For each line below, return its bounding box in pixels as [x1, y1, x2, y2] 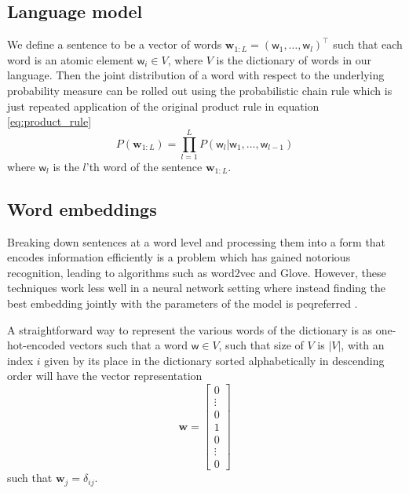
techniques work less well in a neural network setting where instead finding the [7, 279, 385, 296]
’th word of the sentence [86, 158, 203, 174]
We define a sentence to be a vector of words [7, 36, 222, 53]
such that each [333, 36, 403, 53]
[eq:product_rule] [7, 113, 92, 130]
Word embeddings [7, 196, 157, 221]
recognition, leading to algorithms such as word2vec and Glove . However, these [7, 264, 386, 280]
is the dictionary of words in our [216, 51, 372, 68]
